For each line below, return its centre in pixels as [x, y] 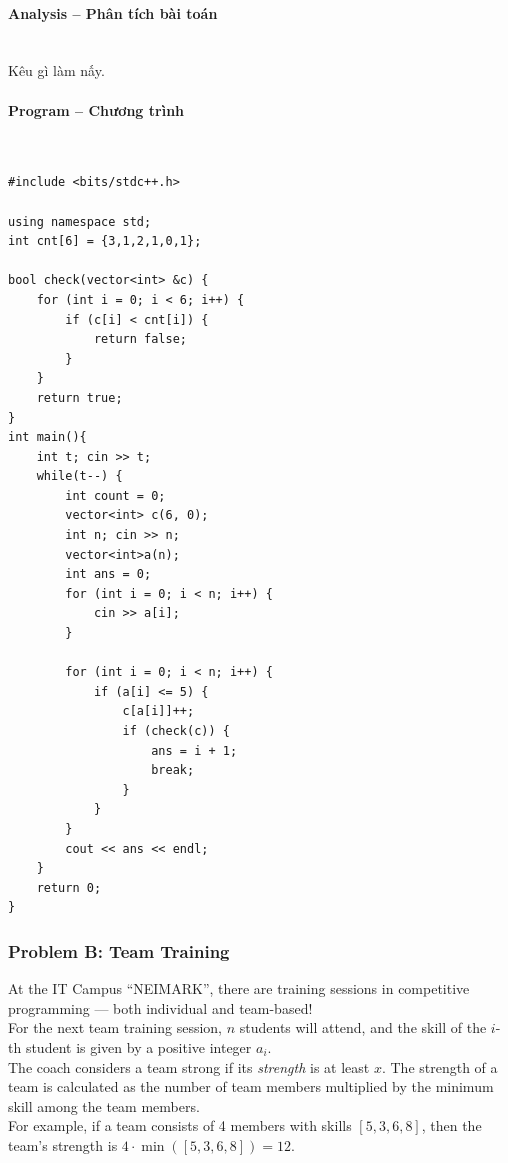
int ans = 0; [108, 574]
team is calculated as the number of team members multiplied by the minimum [251, 1086]
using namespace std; [80, 221]
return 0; [69, 887]
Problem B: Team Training [119, 950]
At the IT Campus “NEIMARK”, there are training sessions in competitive [239, 988]
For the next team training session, [115, 1027]
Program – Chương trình [96, 109]
